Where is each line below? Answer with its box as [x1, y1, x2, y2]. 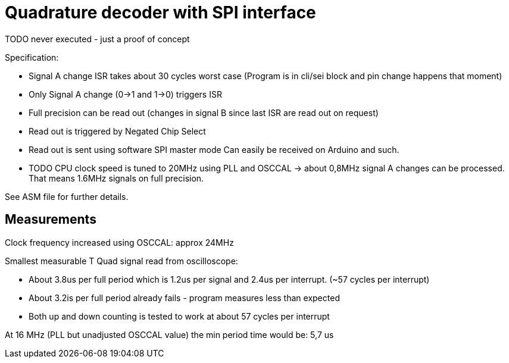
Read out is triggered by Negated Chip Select [29, 126, 206, 136]
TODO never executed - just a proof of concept [5, 33, 190, 44]
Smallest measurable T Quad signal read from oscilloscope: [5, 255, 238, 266]
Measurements [5, 212, 96, 227]
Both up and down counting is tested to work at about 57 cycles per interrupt [29, 311, 330, 321]
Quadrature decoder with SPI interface [5, 2, 316, 23]
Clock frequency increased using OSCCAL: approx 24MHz [5, 237, 234, 248]
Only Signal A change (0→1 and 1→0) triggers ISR [29, 89, 222, 99]
